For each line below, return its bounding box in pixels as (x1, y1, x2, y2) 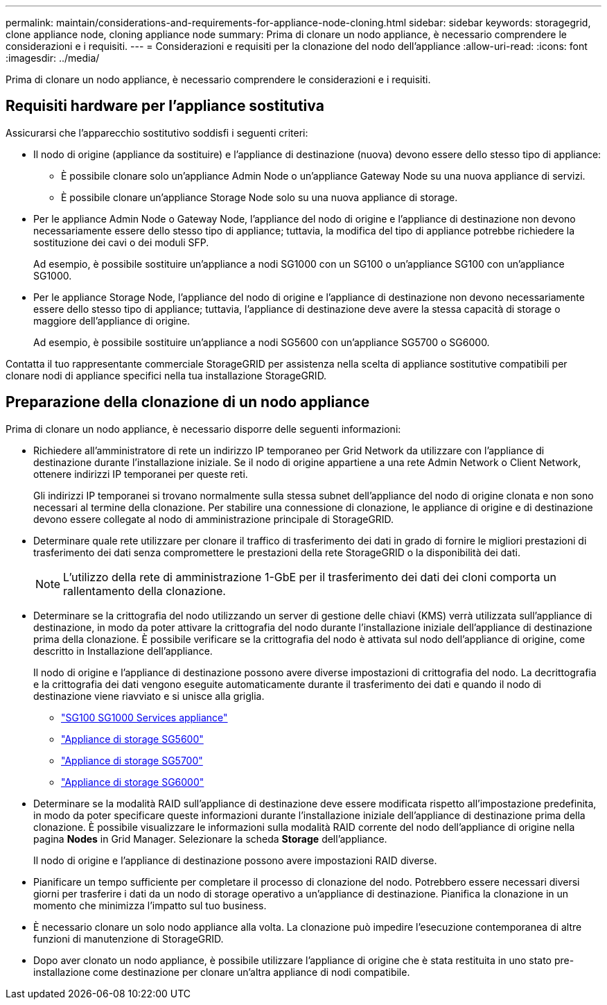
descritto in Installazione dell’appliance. (33, 644, 213, 657)
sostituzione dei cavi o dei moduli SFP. (33, 236, 209, 248)
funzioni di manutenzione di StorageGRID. (33, 932, 224, 945)
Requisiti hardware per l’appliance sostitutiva (6, 97, 324, 115)
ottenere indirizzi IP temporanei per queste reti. (33, 467, 248, 480)
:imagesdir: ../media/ (6, 52, 100, 64)
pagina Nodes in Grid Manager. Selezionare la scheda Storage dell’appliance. (33, 832, 387, 845)
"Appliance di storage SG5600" (61, 732, 204, 745)
